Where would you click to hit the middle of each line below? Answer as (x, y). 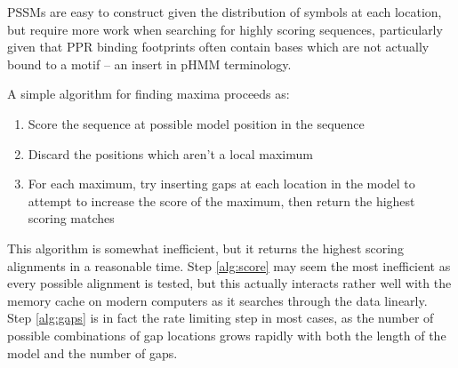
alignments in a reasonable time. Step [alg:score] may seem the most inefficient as (229, 265)
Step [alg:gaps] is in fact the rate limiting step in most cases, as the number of (221, 318)
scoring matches (71, 218)
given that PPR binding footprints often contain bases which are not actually (218, 47)
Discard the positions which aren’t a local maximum (170, 153)
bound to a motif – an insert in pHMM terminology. (149, 64)
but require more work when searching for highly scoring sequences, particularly (225, 29)
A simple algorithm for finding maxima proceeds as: (149, 94)
